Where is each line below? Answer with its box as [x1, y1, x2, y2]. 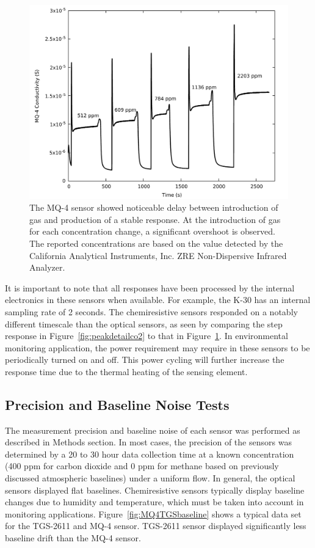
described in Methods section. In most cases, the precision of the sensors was [5, 436, 292, 448]
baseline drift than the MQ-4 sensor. [5, 532, 141, 544]
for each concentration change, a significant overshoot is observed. [29, 225, 275, 238]
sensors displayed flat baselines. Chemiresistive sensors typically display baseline [5, 483, 305, 496]
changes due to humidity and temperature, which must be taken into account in [5, 495, 304, 508]
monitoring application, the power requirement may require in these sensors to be [5, 341, 310, 354]
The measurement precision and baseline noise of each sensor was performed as [5, 423, 300, 436]
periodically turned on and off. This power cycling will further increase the [5, 353, 284, 366]
